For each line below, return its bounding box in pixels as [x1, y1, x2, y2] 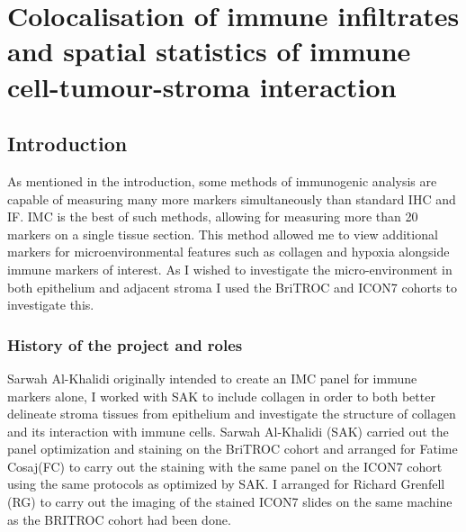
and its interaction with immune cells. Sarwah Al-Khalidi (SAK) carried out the [7, 421, 449, 440]
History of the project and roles [7, 333, 243, 356]
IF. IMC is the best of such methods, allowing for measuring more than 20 [7, 207, 418, 226]
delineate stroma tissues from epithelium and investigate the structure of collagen [7, 404, 456, 423]
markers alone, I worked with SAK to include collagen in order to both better [7, 386, 435, 405]
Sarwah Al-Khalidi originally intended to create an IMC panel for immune [7, 368, 417, 387]
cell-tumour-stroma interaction [7, 68, 397, 104]
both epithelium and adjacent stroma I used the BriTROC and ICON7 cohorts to [7, 277, 458, 296]
